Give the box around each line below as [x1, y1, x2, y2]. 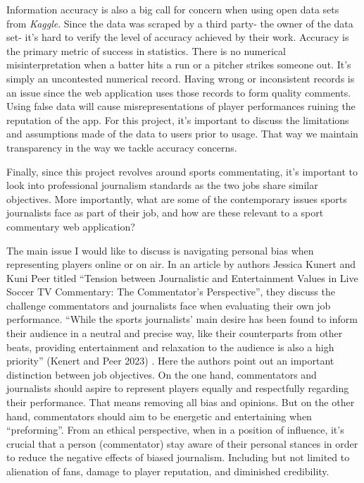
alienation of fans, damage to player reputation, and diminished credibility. [6, 464, 330, 478]
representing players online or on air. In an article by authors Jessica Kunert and [6, 257, 356, 271]
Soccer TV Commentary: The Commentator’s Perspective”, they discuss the [6, 284, 335, 299]
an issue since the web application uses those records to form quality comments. [6, 85, 351, 99]
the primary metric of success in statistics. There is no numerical [6, 43, 286, 58]
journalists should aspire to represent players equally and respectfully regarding [6, 381, 349, 396]
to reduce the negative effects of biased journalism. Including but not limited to [6, 450, 350, 465]
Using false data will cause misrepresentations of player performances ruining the [6, 99, 356, 114]
